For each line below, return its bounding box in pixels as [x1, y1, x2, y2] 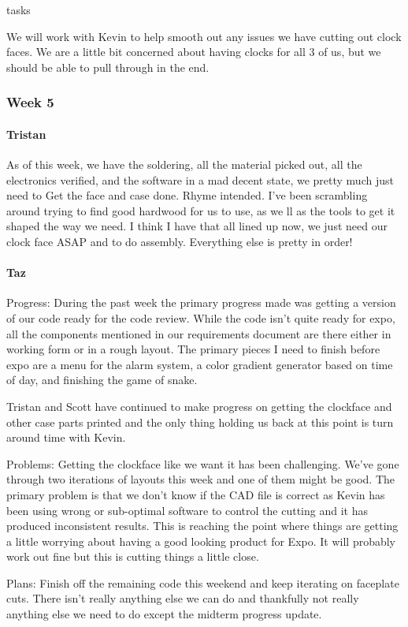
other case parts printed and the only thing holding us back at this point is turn [6, 413, 394, 430]
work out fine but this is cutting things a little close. [6, 548, 259, 565]
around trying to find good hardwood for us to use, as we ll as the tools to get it [6, 202, 395, 218]
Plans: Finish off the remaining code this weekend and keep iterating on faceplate [6, 574, 399, 591]
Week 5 [6, 92, 54, 112]
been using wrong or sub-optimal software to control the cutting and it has [6, 502, 368, 518]
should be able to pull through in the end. [6, 58, 210, 75]
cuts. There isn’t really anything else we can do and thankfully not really [6, 590, 359, 606]
